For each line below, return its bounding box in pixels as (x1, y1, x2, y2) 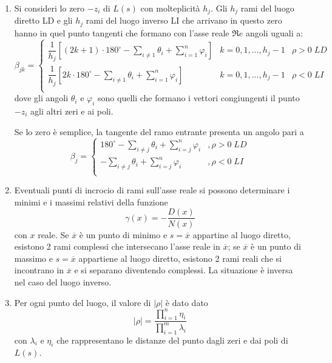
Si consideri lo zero (14, 2, 85, 14)
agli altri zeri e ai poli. (30, 104, 113, 117)
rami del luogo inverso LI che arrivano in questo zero (86, 14, 282, 27)
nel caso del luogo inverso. (14, 275, 112, 288)
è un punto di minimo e (79, 228, 168, 241)
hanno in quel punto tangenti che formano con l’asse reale (14, 26, 229, 39)
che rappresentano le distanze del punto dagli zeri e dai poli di (56, 333, 288, 346)
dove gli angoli (14, 92, 69, 104)
